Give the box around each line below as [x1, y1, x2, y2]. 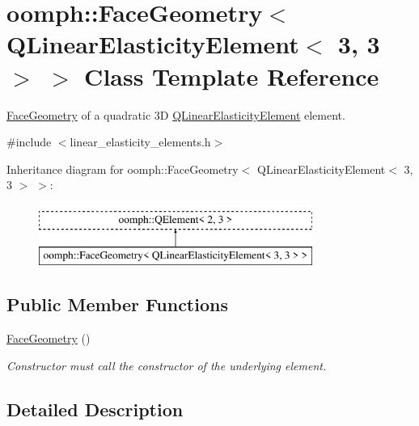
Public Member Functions [6, 292, 228, 317]
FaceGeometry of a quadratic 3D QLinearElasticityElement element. [6, 106, 345, 123]
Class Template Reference [84, 59, 379, 92]
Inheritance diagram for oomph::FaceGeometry [6, 160, 239, 177]
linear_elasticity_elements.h [70, 133, 211, 150]
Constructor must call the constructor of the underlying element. [6, 356, 327, 373]
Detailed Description [6, 396, 184, 421]
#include [6, 133, 52, 150]
